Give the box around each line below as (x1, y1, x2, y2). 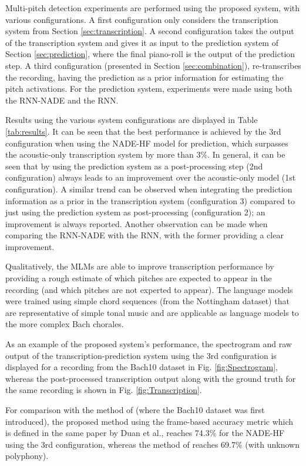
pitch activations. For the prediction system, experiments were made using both (5, 82, 292, 95)
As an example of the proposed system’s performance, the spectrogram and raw (5, 338, 292, 350)
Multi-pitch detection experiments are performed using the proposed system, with (5, 2, 300, 14)
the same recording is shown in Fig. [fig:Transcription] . (5, 384, 202, 396)
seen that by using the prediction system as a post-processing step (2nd (5, 159, 263, 172)
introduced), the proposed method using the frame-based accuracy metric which (5, 415, 294, 427)
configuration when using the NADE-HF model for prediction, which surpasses (5, 137, 288, 149)
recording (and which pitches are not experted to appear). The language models (5, 283, 293, 295)
